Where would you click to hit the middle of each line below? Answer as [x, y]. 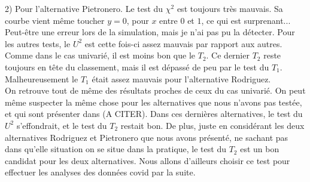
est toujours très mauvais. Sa [230, 8]
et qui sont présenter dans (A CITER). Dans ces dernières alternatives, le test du [154, 114]
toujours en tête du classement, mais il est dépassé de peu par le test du [137, 67]
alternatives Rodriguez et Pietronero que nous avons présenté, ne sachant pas [147, 137]
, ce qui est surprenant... [246, 20]
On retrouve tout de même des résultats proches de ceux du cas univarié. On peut [155, 90]
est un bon [260, 149]
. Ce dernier [228, 55]
